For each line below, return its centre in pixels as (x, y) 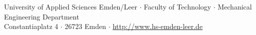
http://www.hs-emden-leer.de (157, 26)
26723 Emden (85, 26)
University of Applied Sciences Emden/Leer (71, 6)
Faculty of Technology (178, 6)
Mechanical (235, 6)
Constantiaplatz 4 (31, 26)
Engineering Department (42, 16)
